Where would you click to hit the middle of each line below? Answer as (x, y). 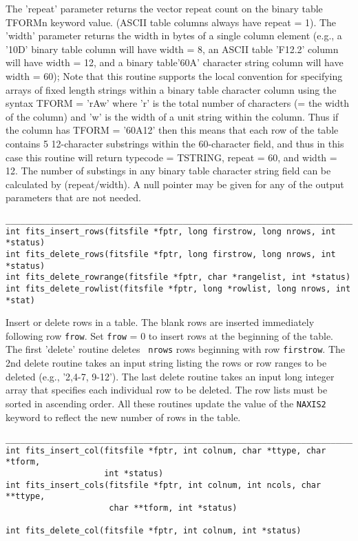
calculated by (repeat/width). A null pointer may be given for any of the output (175, 184)
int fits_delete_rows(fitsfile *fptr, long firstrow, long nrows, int (171, 254)
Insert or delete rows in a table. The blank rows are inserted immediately (160, 322)
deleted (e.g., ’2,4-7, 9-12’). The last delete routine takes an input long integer (170, 376)
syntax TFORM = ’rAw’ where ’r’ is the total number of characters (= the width (178, 103)
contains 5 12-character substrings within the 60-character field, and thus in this (175, 143)
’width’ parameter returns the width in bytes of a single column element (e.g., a (174, 35)
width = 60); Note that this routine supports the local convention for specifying (174, 75)
